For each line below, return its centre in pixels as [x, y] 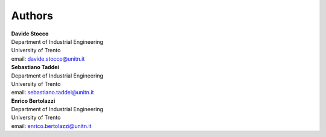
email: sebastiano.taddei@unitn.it [53, 93]
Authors [32, 16]
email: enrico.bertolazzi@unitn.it [51, 126]
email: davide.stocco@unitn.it [48, 59]
